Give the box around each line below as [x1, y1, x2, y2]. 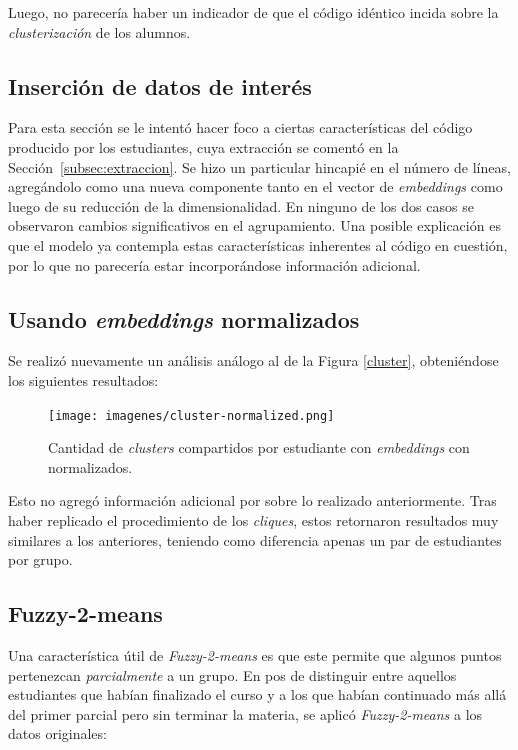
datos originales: [8, 723, 107, 744]
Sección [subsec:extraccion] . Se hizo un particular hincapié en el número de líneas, [8, 156, 511, 177]
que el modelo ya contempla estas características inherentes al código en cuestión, [8, 234, 508, 255]
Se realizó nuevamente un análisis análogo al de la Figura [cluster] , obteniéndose [8, 350, 499, 371]
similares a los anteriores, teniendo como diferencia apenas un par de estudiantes [8, 529, 502, 550]
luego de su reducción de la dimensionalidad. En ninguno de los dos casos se [8, 195, 474, 216]
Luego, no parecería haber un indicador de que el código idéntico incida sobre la [8, 2, 499, 22]
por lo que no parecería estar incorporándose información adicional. [8, 254, 421, 275]
